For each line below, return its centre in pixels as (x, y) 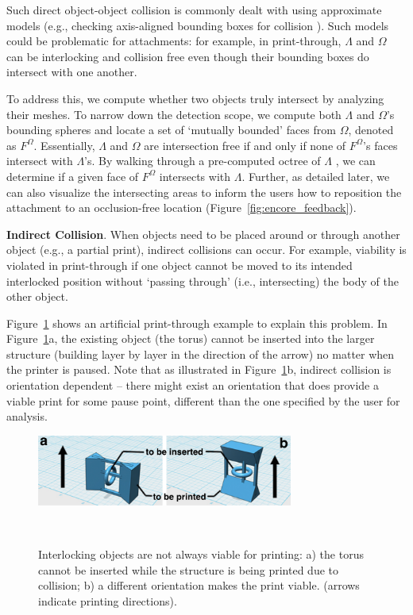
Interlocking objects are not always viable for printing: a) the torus (201, 554)
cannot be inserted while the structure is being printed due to (189, 569)
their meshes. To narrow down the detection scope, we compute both (174, 114)
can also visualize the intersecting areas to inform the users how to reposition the (204, 192)
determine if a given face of (73, 176)
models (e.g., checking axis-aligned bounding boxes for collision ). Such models (198, 25)
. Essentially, (64, 145)
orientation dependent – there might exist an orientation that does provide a (193, 385)
